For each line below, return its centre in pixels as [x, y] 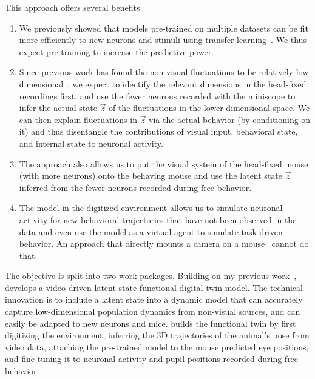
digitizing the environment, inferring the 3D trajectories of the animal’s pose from [157, 335]
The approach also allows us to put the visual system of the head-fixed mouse [164, 163]
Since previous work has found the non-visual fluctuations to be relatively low [164, 72]
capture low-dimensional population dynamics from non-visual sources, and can [153, 311]
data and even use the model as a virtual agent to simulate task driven [151, 231]
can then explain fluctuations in [78, 119]
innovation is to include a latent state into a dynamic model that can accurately [154, 299]
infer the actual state [58, 108]
